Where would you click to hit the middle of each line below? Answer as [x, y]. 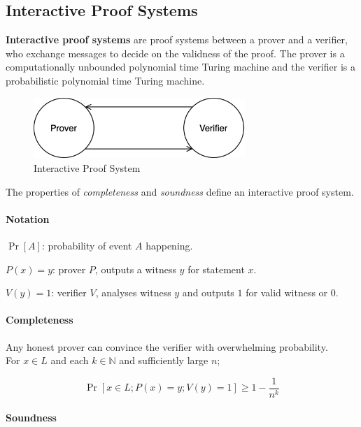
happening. [169, 245]
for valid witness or [287, 292]
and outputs [208, 292]
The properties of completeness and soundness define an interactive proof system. [180, 191]
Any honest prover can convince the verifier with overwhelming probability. [167, 346]
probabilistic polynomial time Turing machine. [105, 80]
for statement [216, 269]
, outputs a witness [135, 269]
